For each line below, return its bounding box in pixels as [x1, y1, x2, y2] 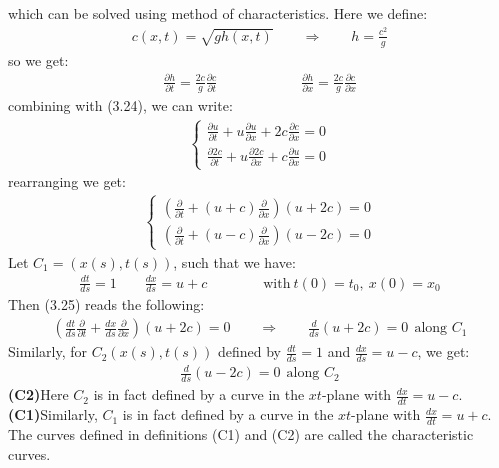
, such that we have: [173, 251, 296, 272]
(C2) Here [8, 384, 69, 405]
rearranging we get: [8, 171, 126, 192]
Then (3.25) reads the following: [8, 294, 205, 315]
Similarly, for [8, 341, 88, 362]
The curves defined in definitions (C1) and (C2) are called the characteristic [8, 423, 474, 444]
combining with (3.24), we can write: [8, 95, 233, 116]
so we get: [8, 49, 69, 70]
